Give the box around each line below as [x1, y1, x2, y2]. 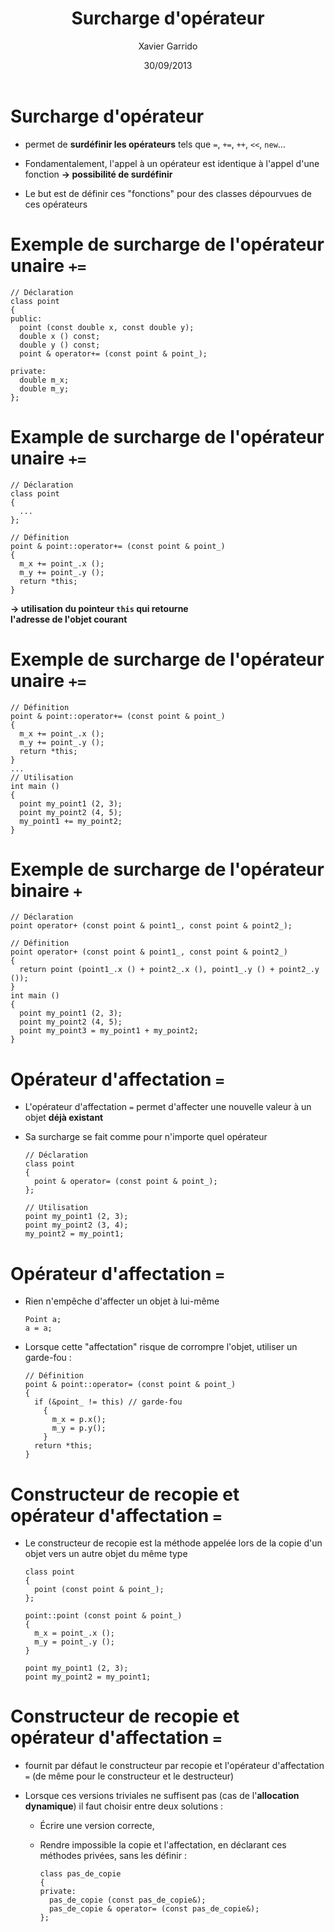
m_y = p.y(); [51, 1423, 107, 1434]
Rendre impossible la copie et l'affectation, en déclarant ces [39, 1839, 287, 1851]
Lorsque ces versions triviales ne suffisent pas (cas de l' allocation [24, 1790, 300, 1802]
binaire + [10, 879, 83, 902]
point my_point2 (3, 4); [24, 1220, 129, 1231]
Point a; [24, 1315, 62, 1325]
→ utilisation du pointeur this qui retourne [10, 602, 189, 614]
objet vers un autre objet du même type [24, 1548, 188, 1560]
